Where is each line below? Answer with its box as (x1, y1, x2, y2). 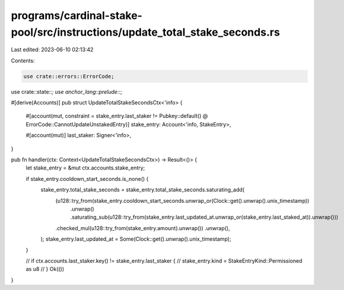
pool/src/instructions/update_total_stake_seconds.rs (11, 26, 280, 39)
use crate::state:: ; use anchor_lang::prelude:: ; (11, 88, 122, 95)
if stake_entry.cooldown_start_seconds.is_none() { (26, 175, 149, 182)
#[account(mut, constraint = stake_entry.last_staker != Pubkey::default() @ (26, 113, 208, 120)
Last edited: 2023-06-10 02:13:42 (11, 46, 94, 53)
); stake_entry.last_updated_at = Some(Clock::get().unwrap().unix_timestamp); (40, 235, 231, 243)
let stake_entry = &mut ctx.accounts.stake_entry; (26, 164, 145, 171)
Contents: (11, 57, 35, 64)
